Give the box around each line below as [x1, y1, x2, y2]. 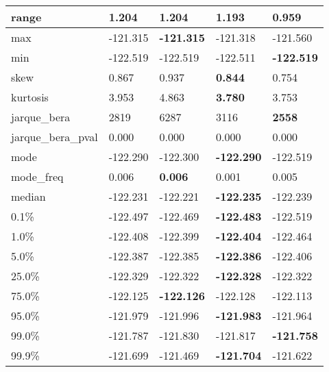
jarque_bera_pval [11, 129, 98, 145]
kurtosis [11, 89, 49, 105]
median [11, 188, 46, 204]
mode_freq [11, 169, 64, 184]
